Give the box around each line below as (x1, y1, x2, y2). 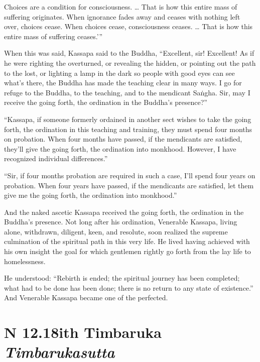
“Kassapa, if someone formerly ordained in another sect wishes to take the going (4, 113, 251, 124)
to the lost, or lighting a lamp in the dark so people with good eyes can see (4, 67, 235, 78)
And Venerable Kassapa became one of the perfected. (4, 292, 168, 303)
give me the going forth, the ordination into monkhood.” (4, 190, 177, 200)
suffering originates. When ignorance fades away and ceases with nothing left (4, 11, 240, 22)
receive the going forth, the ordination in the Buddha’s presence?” (4, 97, 207, 107)
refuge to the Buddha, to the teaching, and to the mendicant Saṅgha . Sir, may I (4, 87, 250, 97)
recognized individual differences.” (4, 153, 108, 164)
